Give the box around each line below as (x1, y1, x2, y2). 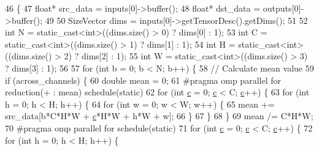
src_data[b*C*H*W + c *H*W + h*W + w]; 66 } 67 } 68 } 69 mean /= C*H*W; (5, 109, 313, 122)
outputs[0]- (263, 2, 304, 14)
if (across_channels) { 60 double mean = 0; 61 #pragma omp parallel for (5, 73, 281, 86)
